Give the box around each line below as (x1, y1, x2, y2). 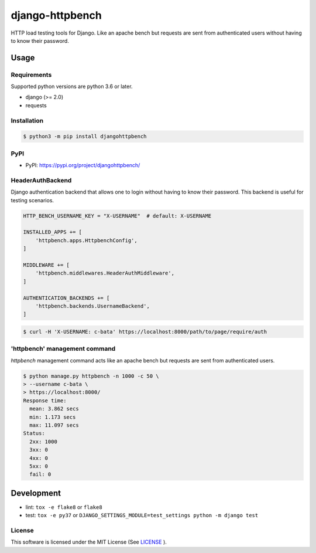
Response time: (23, 397, 67, 404)
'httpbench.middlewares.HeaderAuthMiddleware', (35, 270, 175, 277)
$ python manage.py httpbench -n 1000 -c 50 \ (23, 372, 159, 379)
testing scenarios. (11, 196, 54, 203)
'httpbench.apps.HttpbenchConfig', (35, 237, 138, 243)
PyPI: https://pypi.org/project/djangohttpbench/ (25, 162, 140, 169)
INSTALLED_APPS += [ (23, 229, 82, 236)
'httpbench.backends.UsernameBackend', (35, 303, 150, 309)
